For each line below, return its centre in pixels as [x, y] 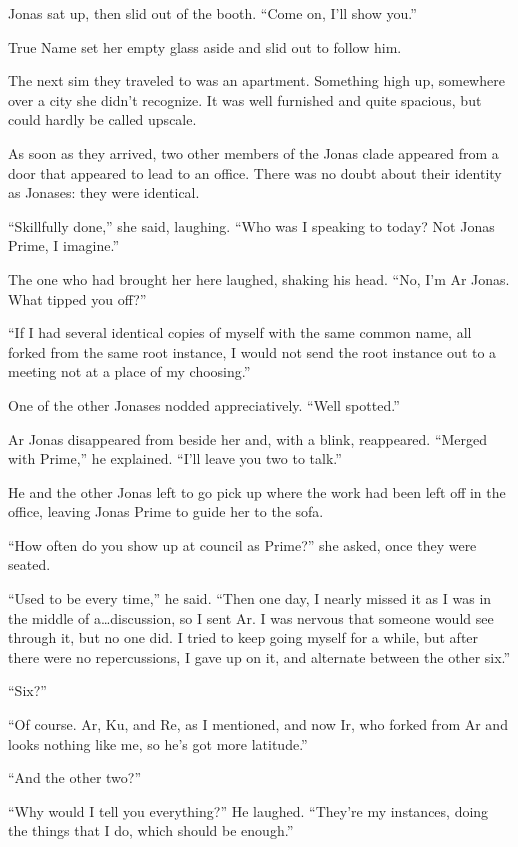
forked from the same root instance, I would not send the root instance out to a [252, 351]
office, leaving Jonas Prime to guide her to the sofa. [166, 511]
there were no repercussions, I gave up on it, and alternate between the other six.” [259, 656]
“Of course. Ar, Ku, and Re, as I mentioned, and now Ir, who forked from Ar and [258, 724]
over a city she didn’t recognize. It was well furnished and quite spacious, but [245, 99]
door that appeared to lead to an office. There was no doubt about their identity [255, 172]
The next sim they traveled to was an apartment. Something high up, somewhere [256, 80]
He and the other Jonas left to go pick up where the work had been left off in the [257, 491]
